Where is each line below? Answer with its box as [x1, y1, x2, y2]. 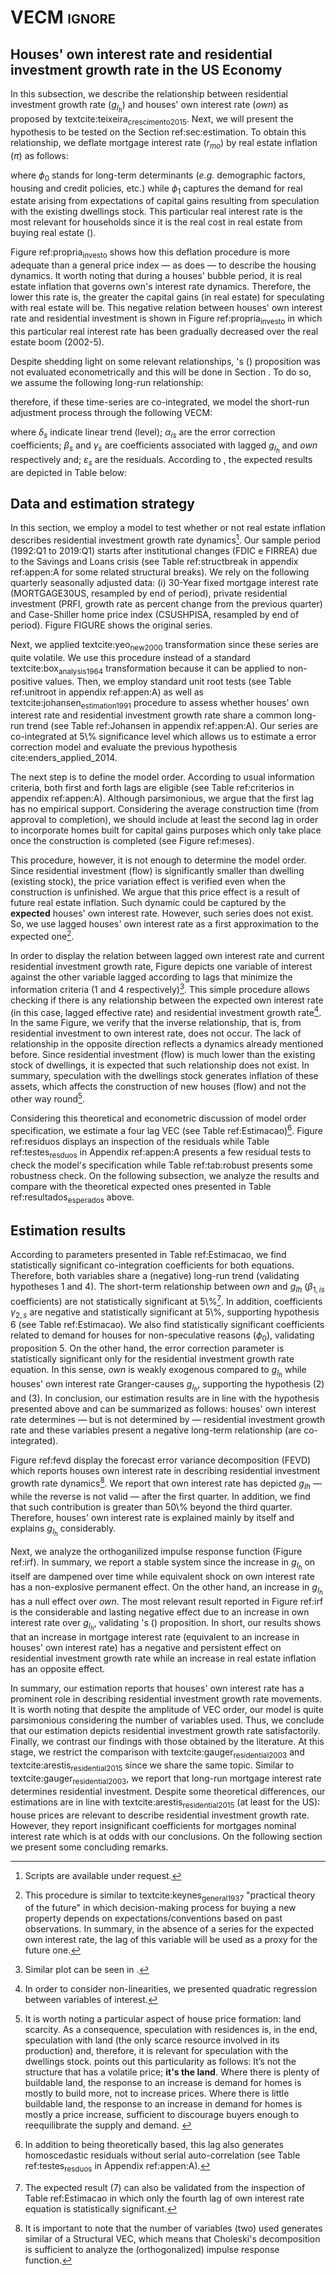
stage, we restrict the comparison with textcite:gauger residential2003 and [10, 1746, 305, 1761]
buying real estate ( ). [10, 227, 97, 239]
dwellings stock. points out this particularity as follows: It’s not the [24, 2056, 297, 2068]
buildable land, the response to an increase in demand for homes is [24, 2098, 303, 2110]
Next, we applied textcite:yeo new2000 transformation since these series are [10, 639, 319, 653]
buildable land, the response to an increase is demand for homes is [24, 2077, 302, 2089]
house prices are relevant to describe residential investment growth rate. [10, 1809, 310, 1821]
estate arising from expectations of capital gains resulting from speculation [10, 195, 320, 207]
